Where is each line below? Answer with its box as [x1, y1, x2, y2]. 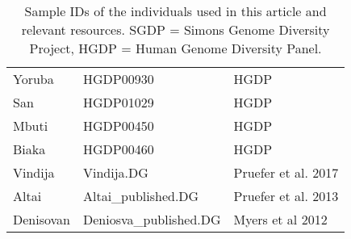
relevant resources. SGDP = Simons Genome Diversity [21, 20, 330, 39]
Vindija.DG [82, 163, 148, 182]
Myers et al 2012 [233, 210, 328, 229]
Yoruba [13, 69, 54, 88]
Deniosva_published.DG [82, 210, 221, 229]
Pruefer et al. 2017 [233, 163, 339, 182]
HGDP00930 [82, 69, 154, 88]
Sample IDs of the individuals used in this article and [24, 2, 327, 20]
